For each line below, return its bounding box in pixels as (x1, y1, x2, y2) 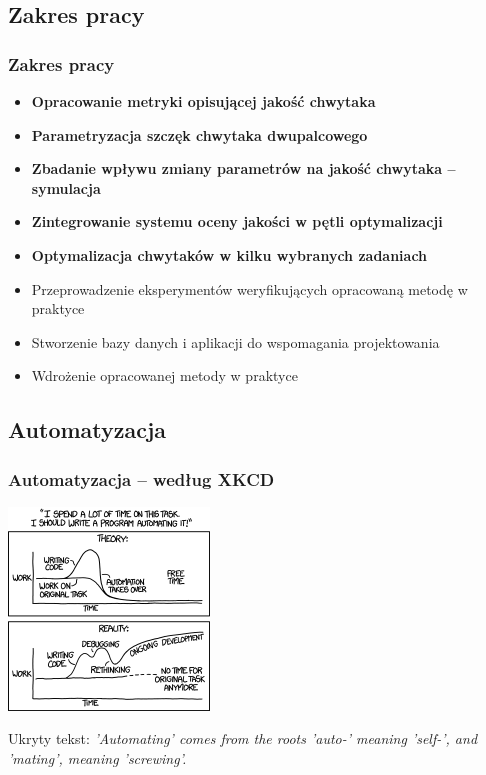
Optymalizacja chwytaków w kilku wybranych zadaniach (31, 244, 428, 265)
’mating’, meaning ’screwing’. (8, 747, 187, 768)
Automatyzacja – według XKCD (8, 466, 275, 491)
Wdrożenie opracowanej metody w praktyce (31, 365, 298, 386)
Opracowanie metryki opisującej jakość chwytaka (31, 91, 376, 111)
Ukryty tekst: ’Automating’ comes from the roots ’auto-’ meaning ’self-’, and (8, 728, 478, 749)
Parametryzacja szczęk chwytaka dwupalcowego (31, 124, 368, 145)
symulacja (31, 177, 101, 198)
